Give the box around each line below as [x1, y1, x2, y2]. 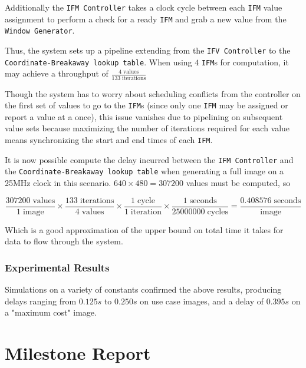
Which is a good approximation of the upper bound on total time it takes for [5, 223, 284, 236]
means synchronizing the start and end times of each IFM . [5, 134, 213, 146]
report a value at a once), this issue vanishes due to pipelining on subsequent [5, 110, 283, 122]
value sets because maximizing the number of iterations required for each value [5, 122, 290, 134]
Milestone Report [5, 341, 151, 365]
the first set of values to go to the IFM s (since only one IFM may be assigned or [5, 99, 288, 111]
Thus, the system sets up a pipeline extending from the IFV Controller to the [5, 44, 291, 56]
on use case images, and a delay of [140, 294, 264, 307]
